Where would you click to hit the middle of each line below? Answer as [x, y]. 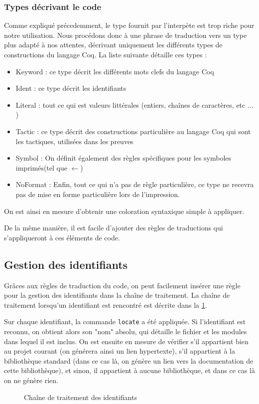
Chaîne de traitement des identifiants [80, 397]
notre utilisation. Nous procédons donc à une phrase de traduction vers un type [126, 35]
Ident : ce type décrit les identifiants [71, 88]
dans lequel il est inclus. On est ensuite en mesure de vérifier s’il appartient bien [126, 341]
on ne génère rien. [31, 380]
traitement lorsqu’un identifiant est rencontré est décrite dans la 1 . [106, 304]
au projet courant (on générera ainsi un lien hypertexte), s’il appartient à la [120, 351]
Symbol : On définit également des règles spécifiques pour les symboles [124, 158]
